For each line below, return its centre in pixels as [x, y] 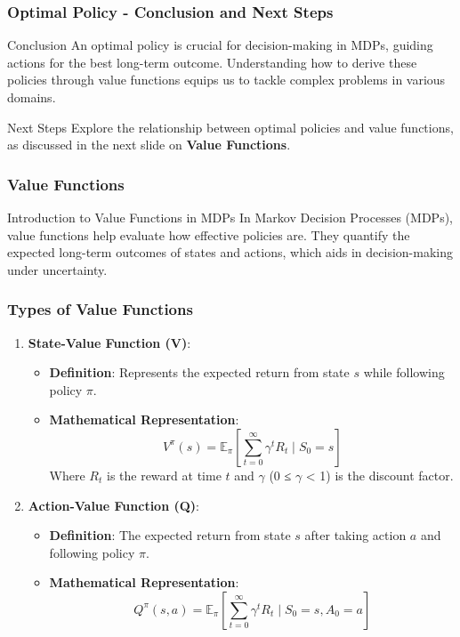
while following [404, 372]
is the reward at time [164, 475]
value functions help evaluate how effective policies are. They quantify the [209, 234]
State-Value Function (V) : [109, 342]
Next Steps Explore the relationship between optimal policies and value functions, [230, 127]
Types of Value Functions [100, 309]
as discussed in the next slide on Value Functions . [149, 145]
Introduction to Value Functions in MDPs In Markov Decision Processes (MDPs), [230, 217]
